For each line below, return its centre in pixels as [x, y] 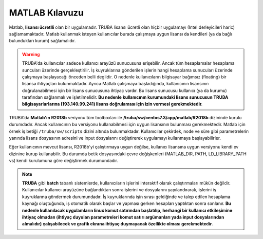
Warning [31, 54]
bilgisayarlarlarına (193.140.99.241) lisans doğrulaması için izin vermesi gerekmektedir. [113, 104]
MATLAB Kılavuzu [46, 13]
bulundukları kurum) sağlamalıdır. [42, 41]
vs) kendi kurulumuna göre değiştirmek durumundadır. [64, 161]
